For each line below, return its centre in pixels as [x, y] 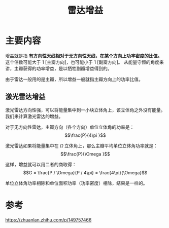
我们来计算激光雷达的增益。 [34, 116]
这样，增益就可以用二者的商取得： [41, 164]
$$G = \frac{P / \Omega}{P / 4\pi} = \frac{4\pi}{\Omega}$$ [85, 172]
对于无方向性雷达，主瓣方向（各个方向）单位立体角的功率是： [70, 127]
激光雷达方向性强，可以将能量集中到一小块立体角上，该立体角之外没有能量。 [85, 110]
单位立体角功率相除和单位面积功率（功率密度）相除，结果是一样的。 [76, 183]
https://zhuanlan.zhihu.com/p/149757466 [48, 220]
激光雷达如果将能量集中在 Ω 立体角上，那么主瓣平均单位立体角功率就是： [82, 145]
